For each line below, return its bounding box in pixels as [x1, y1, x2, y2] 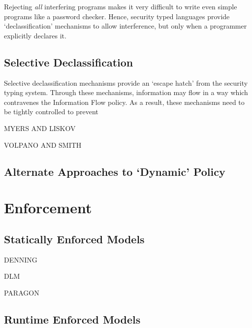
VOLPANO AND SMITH [4, 139, 82, 150]
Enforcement [4, 197, 92, 218]
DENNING [4, 254, 37, 264]
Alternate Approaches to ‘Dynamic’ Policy [4, 164, 225, 179]
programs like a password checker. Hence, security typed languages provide [4, 11, 230, 21]
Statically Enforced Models [4, 231, 145, 246]
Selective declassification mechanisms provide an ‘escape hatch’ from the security [4, 77, 248, 88]
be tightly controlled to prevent [4, 106, 98, 117]
